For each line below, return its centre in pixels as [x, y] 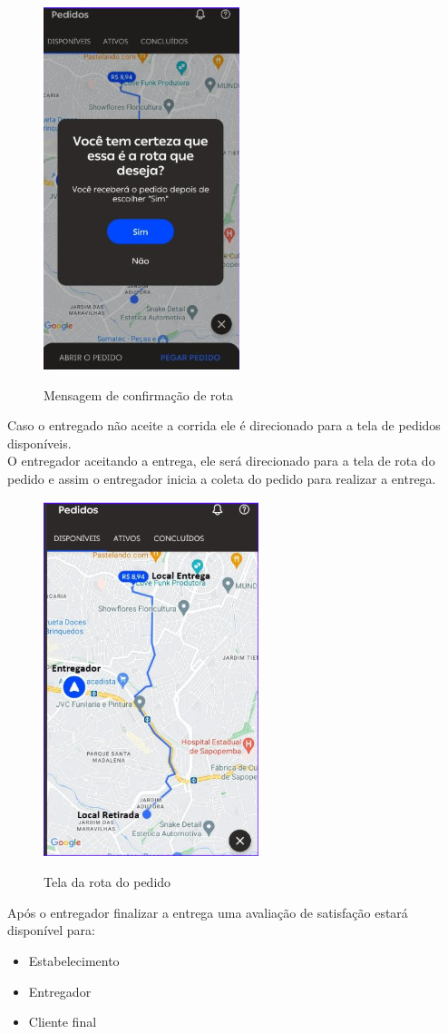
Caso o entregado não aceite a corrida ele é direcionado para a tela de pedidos [224, 425]
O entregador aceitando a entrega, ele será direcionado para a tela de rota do [221, 461]
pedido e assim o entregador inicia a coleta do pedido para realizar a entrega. [222, 478]
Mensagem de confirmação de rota [138, 394]
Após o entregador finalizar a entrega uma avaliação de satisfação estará [208, 912]
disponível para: [51, 930]
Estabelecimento [74, 960]
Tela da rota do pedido [107, 882]
